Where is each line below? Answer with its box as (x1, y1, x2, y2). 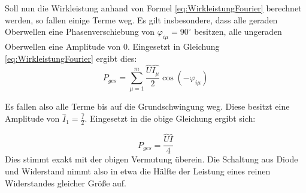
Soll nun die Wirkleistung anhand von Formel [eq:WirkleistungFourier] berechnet (5, 2, 302, 14)
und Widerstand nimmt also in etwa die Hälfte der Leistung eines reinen (5, 164, 271, 177)
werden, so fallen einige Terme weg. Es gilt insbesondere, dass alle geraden (5, 13, 278, 26)
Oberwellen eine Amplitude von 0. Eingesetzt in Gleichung (5, 40, 220, 52)
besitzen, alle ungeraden (194, 25, 282, 38)
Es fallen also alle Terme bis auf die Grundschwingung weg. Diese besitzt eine (5, 99, 290, 112)
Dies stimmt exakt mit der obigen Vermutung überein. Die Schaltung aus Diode (5, 153, 298, 165)
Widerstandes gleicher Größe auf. (5, 176, 126, 189)
